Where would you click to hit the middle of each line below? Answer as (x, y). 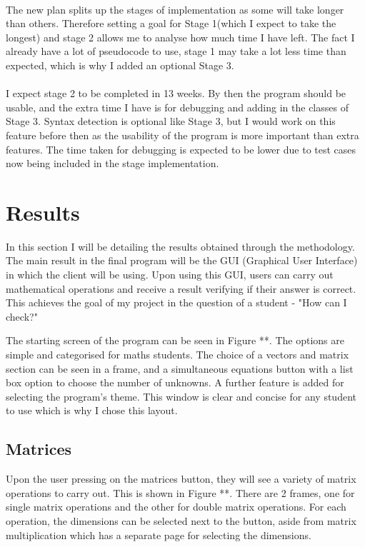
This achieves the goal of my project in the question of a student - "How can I (176, 302)
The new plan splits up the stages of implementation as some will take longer (175, 9)
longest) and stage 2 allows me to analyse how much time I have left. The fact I (180, 37)
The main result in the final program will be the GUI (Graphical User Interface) (182, 260)
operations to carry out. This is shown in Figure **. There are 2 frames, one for (180, 492)
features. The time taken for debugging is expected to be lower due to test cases (181, 149)
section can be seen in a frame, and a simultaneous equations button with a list (180, 368)
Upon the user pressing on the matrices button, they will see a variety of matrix (181, 479)
